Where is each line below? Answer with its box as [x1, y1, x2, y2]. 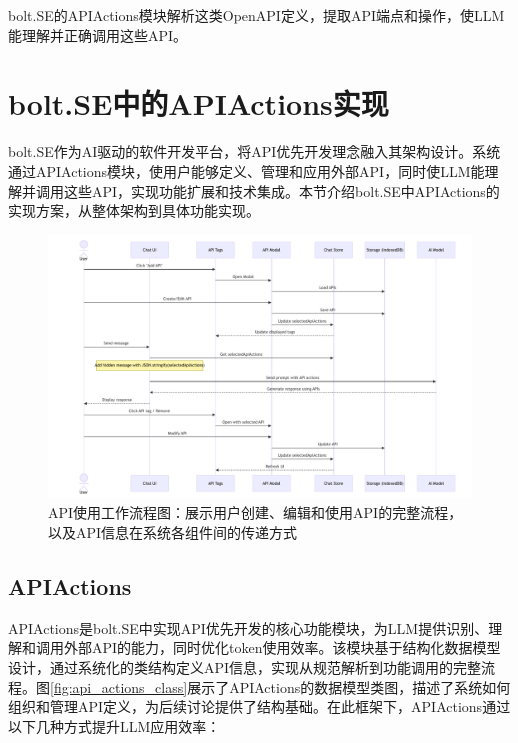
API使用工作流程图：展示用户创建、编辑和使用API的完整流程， [48, 502, 463, 523]
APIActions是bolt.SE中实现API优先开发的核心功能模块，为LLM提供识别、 [8, 617, 489, 638]
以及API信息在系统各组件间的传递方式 [48, 522, 298, 543]
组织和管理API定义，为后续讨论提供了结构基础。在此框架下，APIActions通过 [8, 696, 511, 717]
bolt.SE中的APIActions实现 [8, 83, 389, 124]
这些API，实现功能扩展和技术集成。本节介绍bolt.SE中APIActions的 [63, 180, 500, 201]
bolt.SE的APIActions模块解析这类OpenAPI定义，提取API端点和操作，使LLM [8, 5, 505, 25]
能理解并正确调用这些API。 [8, 24, 188, 45]
